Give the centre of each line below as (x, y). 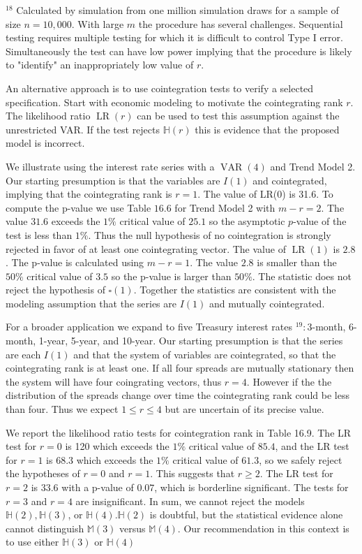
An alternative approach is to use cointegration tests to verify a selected (160, 88)
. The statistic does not (302, 276)
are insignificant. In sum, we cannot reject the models (190, 501)
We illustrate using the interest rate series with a (110, 166)
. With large (98, 23)
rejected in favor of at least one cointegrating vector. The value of (146, 248)
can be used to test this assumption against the (238, 116)
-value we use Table (109, 207)
